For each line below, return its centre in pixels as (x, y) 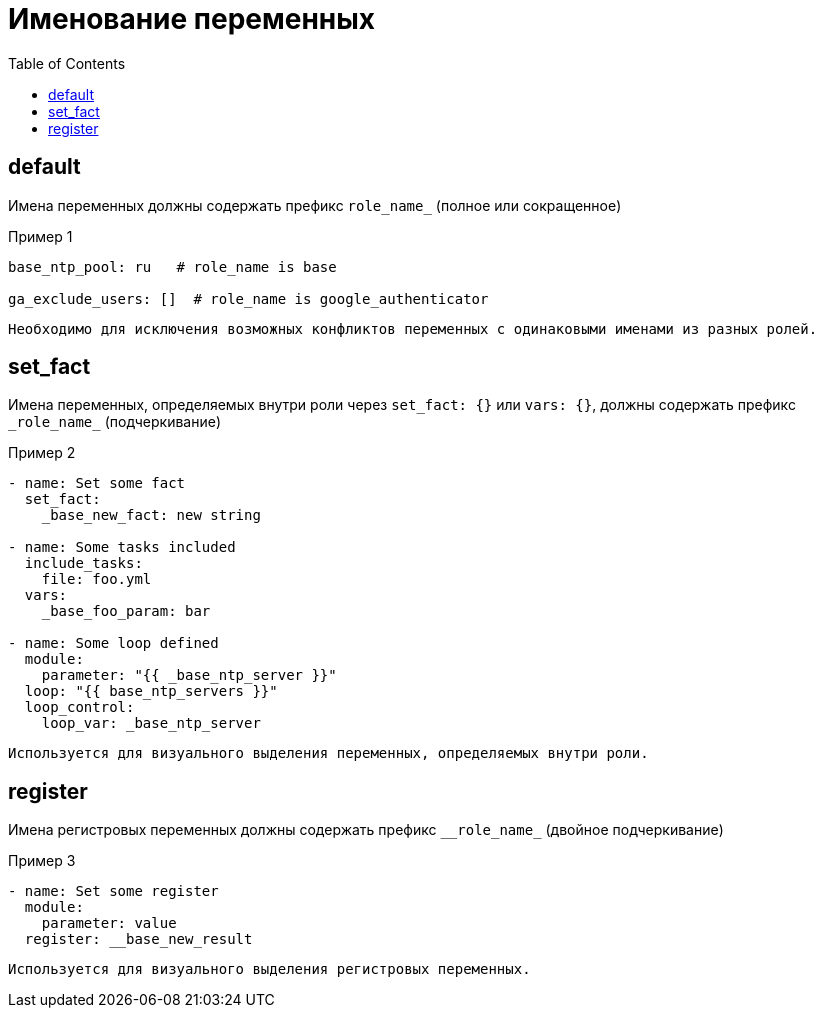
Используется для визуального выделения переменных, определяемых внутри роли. (328, 753)
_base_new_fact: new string (151, 515)
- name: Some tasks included (122, 547)
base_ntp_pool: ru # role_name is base (172, 266)
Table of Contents (67, 63)
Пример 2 (42, 453)
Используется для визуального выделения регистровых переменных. (269, 969)
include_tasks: (83, 563)
